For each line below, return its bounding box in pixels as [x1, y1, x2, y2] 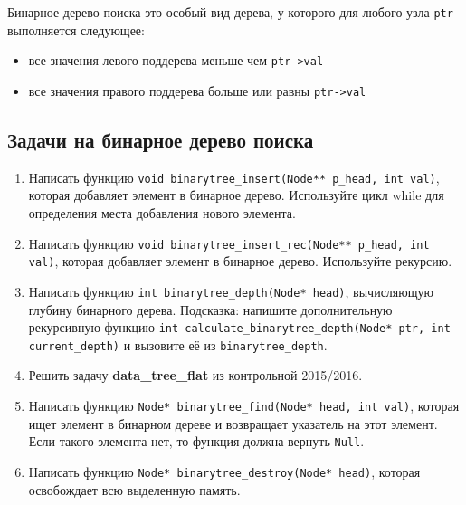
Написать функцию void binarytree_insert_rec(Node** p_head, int [28, 233, 430, 252]
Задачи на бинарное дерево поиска [7, 125, 314, 153]
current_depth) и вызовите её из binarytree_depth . [28, 335, 328, 354]
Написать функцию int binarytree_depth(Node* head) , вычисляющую [28, 281, 433, 300]
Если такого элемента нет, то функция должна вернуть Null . [28, 432, 365, 451]
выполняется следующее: [7, 20, 145, 39]
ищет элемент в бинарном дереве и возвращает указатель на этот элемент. [28, 414, 438, 433]
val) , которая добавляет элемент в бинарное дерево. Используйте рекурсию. [28, 252, 452, 271]
